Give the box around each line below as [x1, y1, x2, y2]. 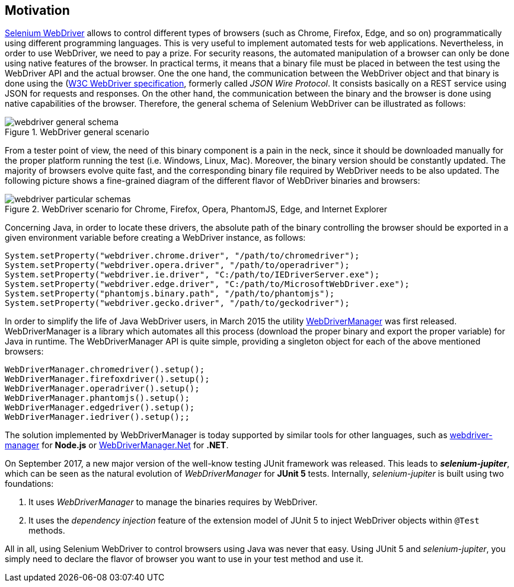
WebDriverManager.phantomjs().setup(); [5, 393, 190, 403]
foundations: [5, 478, 54, 489]
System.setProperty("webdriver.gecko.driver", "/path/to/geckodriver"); [5, 298, 350, 308]
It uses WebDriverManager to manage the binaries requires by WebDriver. [28, 497, 318, 508]
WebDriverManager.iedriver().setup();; [5, 412, 190, 422]
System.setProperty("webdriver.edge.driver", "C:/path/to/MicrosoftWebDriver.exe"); [5, 279, 410, 289]
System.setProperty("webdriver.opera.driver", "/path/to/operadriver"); [5, 260, 350, 270]
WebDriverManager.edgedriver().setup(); [5, 403, 195, 413]
